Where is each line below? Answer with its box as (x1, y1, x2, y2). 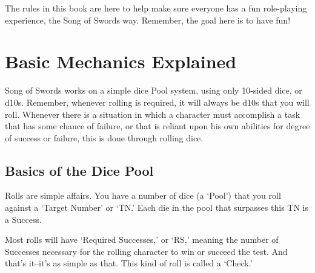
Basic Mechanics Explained (5, 49, 237, 74)
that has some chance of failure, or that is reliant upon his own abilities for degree (5, 120, 310, 132)
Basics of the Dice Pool (5, 161, 154, 179)
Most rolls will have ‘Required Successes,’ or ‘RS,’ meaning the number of (5, 233, 279, 246)
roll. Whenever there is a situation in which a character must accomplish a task (5, 108, 300, 120)
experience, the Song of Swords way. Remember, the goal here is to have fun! (5, 13, 291, 26)
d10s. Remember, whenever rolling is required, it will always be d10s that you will (5, 95, 310, 108)
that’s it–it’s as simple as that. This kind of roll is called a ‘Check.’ (5, 257, 253, 269)
